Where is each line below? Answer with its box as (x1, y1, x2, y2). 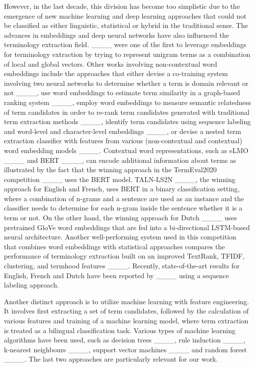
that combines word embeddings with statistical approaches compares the (4, 241, 225, 251)
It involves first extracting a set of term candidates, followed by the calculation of (4, 306, 249, 316)
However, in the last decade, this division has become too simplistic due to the (4, 1, 240, 11)
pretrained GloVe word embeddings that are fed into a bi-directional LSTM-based (4, 222, 250, 232)
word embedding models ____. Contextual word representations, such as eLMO (4, 145, 249, 155)
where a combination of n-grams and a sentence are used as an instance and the (4, 193, 244, 203)
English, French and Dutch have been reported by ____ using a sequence (4, 270, 229, 280)
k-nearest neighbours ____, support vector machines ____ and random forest (4, 344, 247, 354)
